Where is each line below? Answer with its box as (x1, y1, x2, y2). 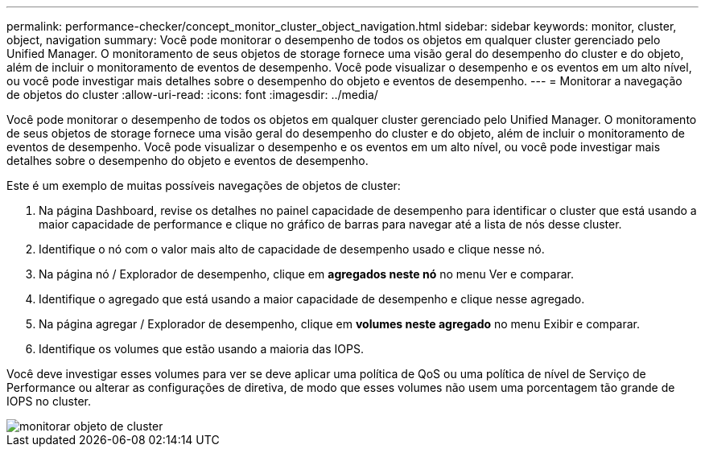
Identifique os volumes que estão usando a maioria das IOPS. (39, 342, 364, 356)
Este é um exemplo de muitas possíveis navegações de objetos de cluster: (6, 179, 401, 192)
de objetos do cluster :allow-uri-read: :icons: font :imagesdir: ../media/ (6, 88, 378, 101)
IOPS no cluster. (6, 394, 92, 408)
